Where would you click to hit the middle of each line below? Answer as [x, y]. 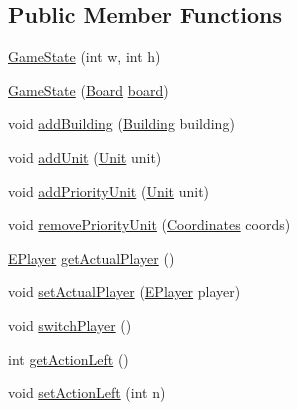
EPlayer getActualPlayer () [91, 257]
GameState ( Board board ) [88, 89]
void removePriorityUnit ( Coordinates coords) [149, 224]
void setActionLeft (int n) [87, 392]
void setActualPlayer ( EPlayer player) [124, 291]
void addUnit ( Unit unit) [85, 156]
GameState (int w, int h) [84, 56]
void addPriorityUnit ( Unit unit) [109, 190]
